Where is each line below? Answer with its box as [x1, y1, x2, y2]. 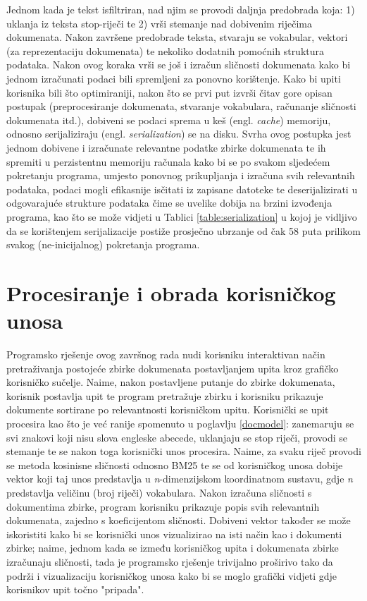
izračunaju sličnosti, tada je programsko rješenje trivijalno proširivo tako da [6, 554, 333, 569]
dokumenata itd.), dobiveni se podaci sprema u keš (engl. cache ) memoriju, [6, 112, 331, 127]
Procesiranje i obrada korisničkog [6, 278, 336, 307]
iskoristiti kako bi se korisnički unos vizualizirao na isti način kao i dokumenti [6, 526, 342, 541]
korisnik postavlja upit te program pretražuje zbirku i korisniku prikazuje [6, 388, 323, 403]
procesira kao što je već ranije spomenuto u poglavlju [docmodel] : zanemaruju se [6, 415, 354, 430]
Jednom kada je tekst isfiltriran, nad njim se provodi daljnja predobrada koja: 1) [6, 2, 355, 16]
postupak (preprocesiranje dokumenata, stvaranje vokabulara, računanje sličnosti [6, 99, 356, 114]
